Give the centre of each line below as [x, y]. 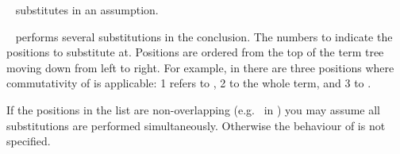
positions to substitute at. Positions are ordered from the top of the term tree [195, 52]
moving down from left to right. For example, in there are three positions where [200, 67]
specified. [29, 141]
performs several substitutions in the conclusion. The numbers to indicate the [204, 36]
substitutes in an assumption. [87, 10]
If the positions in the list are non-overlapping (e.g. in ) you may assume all [194, 109]
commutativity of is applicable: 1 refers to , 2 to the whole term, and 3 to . [189, 83]
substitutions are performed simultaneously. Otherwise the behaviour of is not [196, 125]
